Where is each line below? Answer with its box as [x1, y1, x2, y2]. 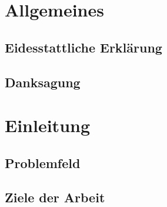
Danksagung [5, 73, 81, 91]
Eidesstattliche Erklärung [5, 38, 162, 56]
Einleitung [5, 113, 91, 137]
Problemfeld [5, 153, 81, 172]
